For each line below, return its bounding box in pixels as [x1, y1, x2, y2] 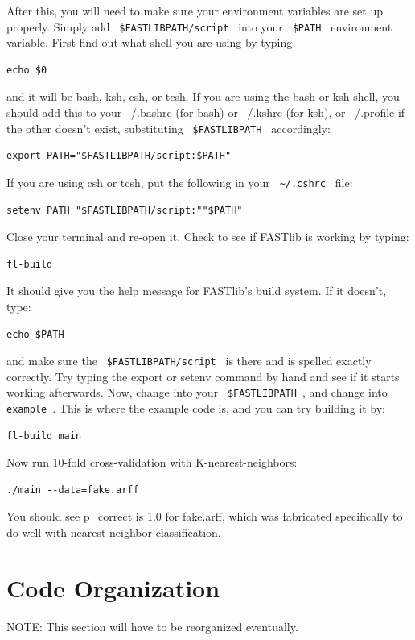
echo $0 [6, 64, 47, 76]
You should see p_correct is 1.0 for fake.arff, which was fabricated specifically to [6, 508, 403, 525]
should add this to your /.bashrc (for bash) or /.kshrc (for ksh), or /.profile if [6, 104, 405, 121]
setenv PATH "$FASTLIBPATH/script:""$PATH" [6, 204, 243, 216]
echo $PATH [6, 328, 64, 340]
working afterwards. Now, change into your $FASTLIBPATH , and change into [6, 384, 388, 401]
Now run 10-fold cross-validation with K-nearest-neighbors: [6, 454, 298, 471]
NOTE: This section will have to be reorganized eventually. [6, 617, 298, 634]
